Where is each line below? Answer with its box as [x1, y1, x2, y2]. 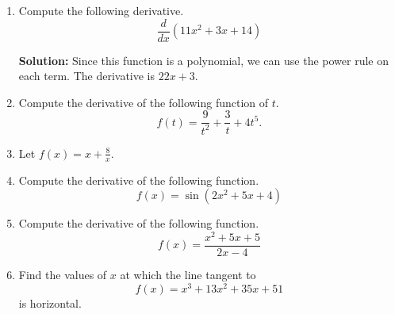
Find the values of [18, 266, 107, 282]
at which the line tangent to [120, 266, 256, 282]
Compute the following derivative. [18, 2, 184, 18]
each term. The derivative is [18, 67, 155, 84]
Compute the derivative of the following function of [18, 94, 269, 110]
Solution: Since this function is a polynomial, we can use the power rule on [18, 52, 389, 68]
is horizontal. [18, 294, 82, 311]
